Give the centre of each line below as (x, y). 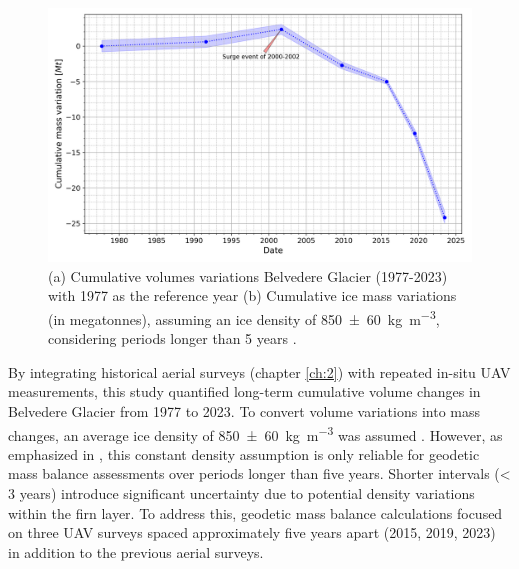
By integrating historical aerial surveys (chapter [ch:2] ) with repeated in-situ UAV (259, 371)
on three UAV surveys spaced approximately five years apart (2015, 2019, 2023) (252, 532)
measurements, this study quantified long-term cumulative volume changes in (244, 391)
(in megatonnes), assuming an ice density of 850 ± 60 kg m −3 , (244, 317)
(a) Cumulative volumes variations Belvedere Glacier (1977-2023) (248, 275)
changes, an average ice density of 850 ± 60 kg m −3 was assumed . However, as (255, 433)
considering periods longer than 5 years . (172, 338)
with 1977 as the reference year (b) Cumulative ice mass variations (252, 295)
